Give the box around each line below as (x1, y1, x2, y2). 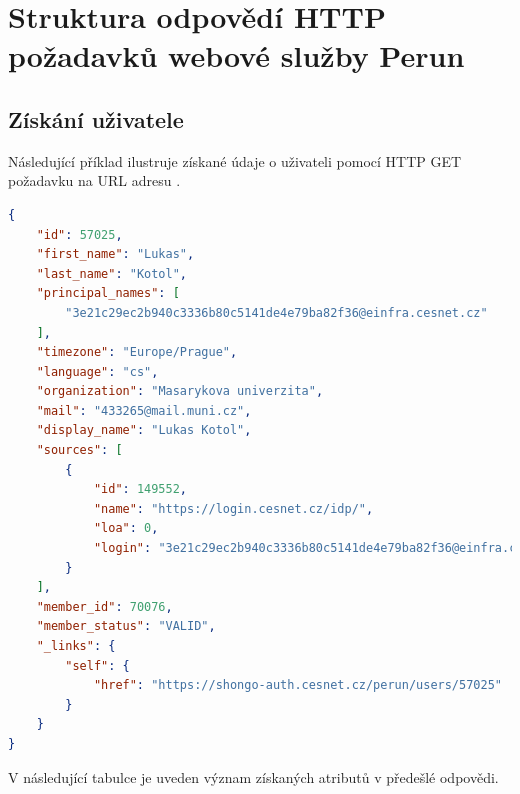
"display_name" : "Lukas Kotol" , (36, 423, 252, 438)
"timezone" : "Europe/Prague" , (36, 345, 238, 360)
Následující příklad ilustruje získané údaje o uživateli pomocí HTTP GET (8, 150, 462, 171)
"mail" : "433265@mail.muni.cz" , (36, 403, 252, 418)
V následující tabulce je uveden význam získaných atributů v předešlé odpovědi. (8, 766, 499, 787)
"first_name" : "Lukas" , (36, 247, 195, 262)
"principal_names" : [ (36, 286, 180, 301)
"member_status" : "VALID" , (36, 619, 216, 634)
